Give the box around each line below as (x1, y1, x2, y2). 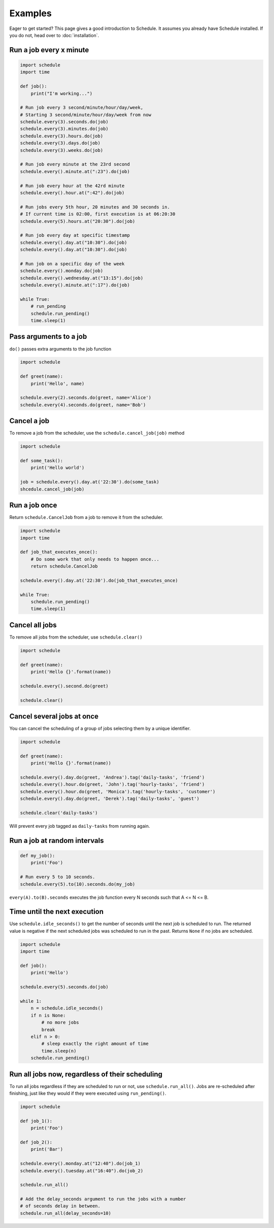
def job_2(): (20, 1139, 53, 1145)
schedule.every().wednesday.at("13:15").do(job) (20, 275, 144, 281)
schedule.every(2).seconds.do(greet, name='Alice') (20, 395, 152, 401)
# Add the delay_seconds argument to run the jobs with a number (20, 1196, 186, 1202)
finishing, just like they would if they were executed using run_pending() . (9, 1091, 167, 1096)
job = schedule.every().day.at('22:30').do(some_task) (20, 479, 159, 485)
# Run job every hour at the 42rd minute (20, 183, 125, 189)
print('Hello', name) (30, 380, 85, 387)
